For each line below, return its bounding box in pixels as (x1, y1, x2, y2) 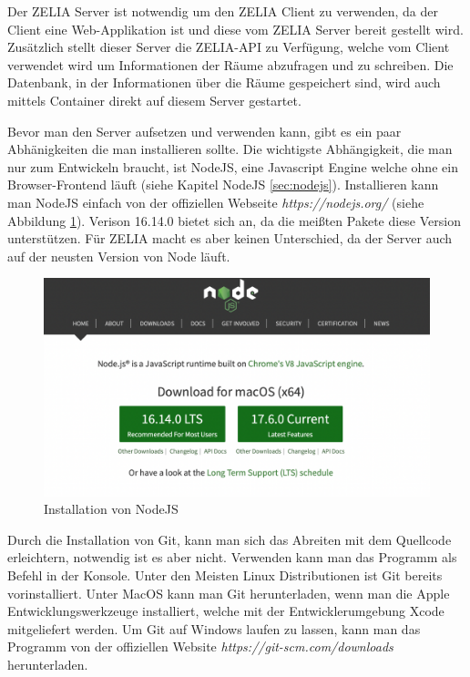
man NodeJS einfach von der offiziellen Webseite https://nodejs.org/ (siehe (7, 192, 424, 211)
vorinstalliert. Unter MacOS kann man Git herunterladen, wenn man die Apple (7, 583, 450, 602)
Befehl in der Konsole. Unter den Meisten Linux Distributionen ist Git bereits (7, 566, 443, 585)
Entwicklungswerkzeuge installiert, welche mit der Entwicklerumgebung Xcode (7, 601, 444, 621)
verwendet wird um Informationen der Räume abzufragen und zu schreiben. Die (7, 55, 454, 74)
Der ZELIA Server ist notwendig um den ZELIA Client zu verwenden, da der (7, 2, 438, 20)
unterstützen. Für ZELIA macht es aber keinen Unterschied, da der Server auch (7, 229, 453, 248)
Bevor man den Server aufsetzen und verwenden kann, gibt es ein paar (7, 121, 402, 140)
